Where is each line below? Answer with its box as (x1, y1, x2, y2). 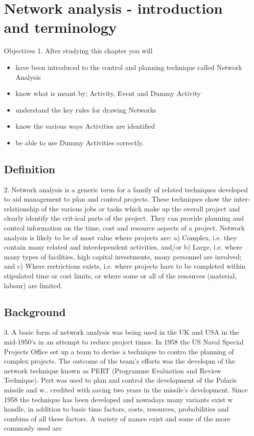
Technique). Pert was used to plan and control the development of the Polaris (4, 375, 237, 385)
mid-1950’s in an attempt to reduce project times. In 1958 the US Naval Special (4, 337, 244, 346)
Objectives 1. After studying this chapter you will (4, 46, 153, 56)
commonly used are (4, 423, 62, 433)
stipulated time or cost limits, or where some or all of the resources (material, (4, 271, 237, 281)
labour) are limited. (4, 280, 63, 290)
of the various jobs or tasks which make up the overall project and (41, 203, 240, 213)
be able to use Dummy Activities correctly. (15, 137, 144, 147)
